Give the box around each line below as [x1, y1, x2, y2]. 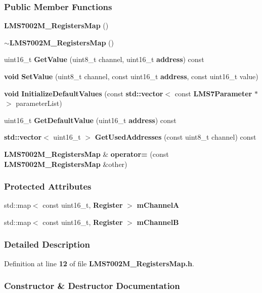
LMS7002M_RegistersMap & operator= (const [4, 148, 169, 159]
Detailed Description [4, 238, 90, 251]
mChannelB [137, 216, 179, 227]
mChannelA [137, 200, 180, 210]
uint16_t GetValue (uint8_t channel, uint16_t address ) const [4, 54, 204, 65]
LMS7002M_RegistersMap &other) [4, 158, 127, 169]
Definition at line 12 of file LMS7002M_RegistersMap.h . [4, 258, 194, 268]
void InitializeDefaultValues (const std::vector [4, 88, 163, 98]
